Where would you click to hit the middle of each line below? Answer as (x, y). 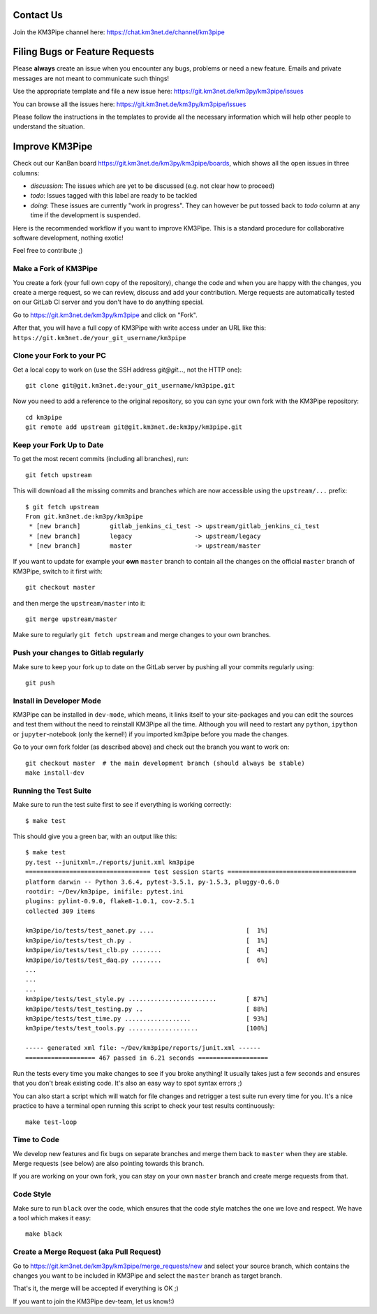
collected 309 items (60, 911)
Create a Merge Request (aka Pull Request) (87, 1252)
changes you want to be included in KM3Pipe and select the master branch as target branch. (148, 1276)
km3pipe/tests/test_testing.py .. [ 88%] (147, 1009)
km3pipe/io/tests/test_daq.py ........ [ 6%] (147, 960)
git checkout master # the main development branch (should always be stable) (165, 763)
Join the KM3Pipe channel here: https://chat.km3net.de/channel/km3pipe (119, 32)
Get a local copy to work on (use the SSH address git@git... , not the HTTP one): (127, 370)
